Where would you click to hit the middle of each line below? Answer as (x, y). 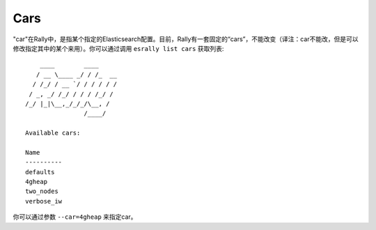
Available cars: (53, 133)
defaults (40, 172)
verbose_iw (44, 201)
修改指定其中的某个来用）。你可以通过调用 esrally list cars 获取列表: (118, 48)
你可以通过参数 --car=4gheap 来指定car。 (75, 217)
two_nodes (42, 191)
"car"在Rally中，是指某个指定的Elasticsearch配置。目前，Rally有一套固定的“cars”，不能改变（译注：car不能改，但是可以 (186, 39)
